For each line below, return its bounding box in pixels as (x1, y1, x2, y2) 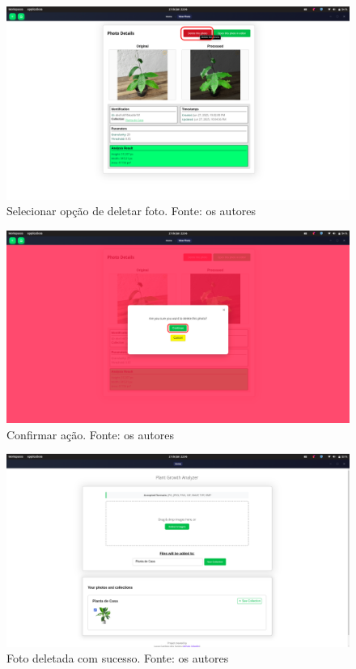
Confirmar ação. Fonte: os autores (6, 426, 174, 442)
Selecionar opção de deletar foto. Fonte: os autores (6, 202, 256, 219)
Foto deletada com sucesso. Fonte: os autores (6, 650, 229, 667)
